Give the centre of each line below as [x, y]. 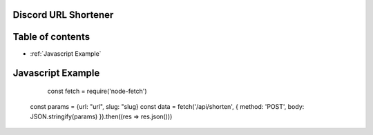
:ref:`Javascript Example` [66, 53]
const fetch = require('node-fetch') [97, 91]
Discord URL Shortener [63, 15]
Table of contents [51, 37]
